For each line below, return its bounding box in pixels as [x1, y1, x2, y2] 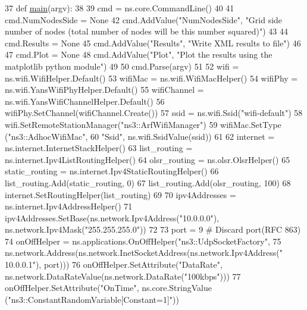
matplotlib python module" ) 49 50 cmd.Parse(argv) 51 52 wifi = [5, 60, 239, 72]
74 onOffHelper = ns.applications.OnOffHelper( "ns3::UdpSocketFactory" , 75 [5, 234, 281, 247]
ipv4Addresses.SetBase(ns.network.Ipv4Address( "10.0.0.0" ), [5, 211, 220, 224]
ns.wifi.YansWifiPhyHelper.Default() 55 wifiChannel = [5, 83, 204, 96]
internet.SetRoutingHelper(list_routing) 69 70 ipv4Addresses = [5, 188, 236, 201]
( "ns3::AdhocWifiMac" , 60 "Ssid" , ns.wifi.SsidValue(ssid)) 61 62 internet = [5, 130, 275, 142]
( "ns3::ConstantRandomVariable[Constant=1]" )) [5, 293, 179, 305]
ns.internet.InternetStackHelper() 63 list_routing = [5, 142, 193, 154]
